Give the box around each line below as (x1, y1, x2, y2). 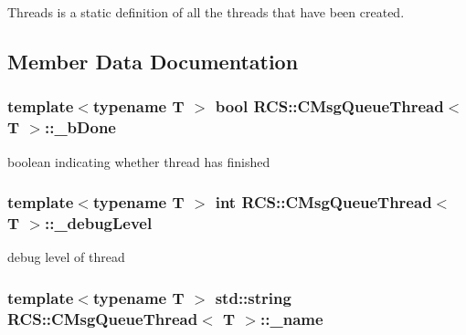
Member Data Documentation (7, 47, 299, 75)
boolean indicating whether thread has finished (7, 152, 270, 171)
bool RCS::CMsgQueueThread (215, 95, 444, 118)
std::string (215, 286, 291, 309)
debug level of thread (7, 247, 125, 267)
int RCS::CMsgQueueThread (215, 191, 432, 214)
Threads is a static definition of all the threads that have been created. (7, 3, 405, 21)
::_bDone (44, 116, 116, 139)
